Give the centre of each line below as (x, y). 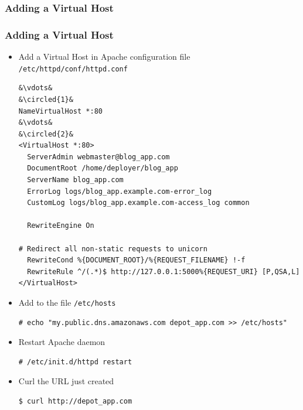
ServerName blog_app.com (75, 180)
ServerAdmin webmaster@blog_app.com (98, 157)
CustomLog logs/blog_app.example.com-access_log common (138, 203)
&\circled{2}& (46, 134)
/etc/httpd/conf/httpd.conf (73, 69)
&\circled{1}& (46, 99)
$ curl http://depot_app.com (75, 402)
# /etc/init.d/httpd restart (75, 362)
